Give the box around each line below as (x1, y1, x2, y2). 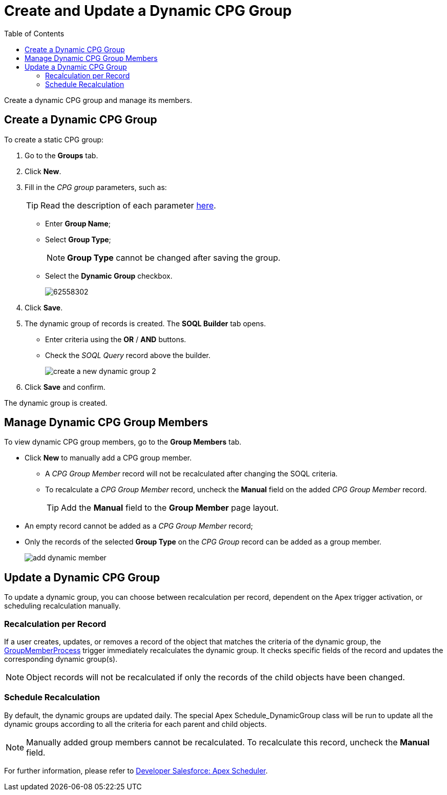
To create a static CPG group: (4, 135, 104, 144)
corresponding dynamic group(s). (4, 655, 118, 664)
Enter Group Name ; (45, 219, 111, 228)
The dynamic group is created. (4, 398, 108, 407)
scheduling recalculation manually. (4, 601, 121, 611)
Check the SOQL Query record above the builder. (45, 350, 210, 360)
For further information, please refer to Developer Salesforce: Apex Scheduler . (4, 766, 268, 775)
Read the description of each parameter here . (40, 200, 216, 211)
